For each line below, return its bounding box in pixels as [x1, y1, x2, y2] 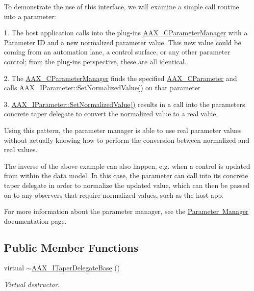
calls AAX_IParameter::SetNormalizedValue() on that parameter [4, 82, 201, 93]
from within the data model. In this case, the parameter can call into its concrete [4, 170, 248, 181]
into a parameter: [4, 11, 56, 21]
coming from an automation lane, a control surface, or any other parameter [4, 47, 230, 57]
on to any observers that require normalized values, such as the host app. [4, 189, 224, 200]
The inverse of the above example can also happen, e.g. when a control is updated [4, 160, 250, 171]
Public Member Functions [4, 239, 138, 255]
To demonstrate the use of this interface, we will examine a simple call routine [4, 1, 239, 11]
